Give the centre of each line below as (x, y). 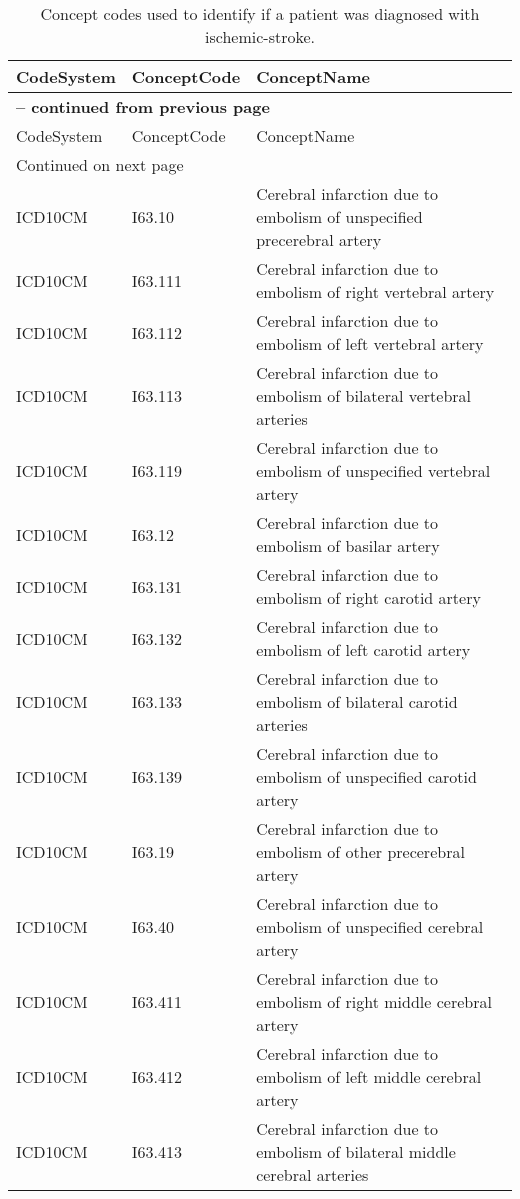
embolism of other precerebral (360, 851)
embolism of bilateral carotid (357, 701)
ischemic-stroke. (260, 36)
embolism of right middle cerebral (374, 1001)
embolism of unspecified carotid (366, 776)
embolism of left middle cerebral (369, 1076)
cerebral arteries (312, 1174)
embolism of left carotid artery (363, 649)
